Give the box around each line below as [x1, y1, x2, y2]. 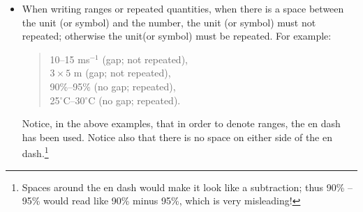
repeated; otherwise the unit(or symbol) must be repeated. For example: [22, 28, 332, 43]
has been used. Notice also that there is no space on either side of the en [22, 129, 333, 144]
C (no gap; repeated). [88, 92, 181, 107]
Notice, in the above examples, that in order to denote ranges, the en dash [22, 116, 341, 131]
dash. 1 [22, 144, 49, 160]
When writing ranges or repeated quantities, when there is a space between [22, 1, 344, 15]
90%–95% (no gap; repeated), [50, 79, 176, 93]
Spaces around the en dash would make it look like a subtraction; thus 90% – [22, 179, 353, 194]
